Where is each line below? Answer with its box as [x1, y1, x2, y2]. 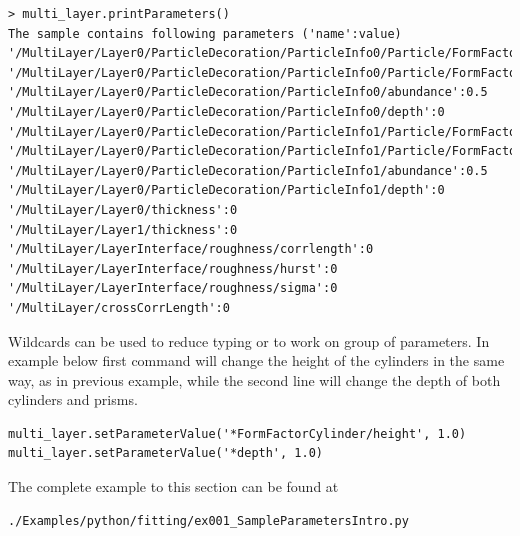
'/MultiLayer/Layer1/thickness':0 [8, 222, 238, 237]
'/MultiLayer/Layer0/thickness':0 [8, 202, 238, 217]
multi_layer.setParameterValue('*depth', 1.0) [8, 446, 323, 461]
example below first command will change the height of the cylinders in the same [8, 350, 505, 371]
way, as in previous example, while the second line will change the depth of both [8, 369, 501, 390]
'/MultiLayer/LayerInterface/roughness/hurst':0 [8, 261, 338, 276]
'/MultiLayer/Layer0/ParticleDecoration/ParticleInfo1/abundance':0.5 [8, 163, 488, 178]
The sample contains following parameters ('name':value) [8, 26, 402, 41]
